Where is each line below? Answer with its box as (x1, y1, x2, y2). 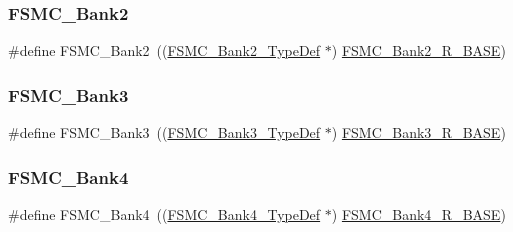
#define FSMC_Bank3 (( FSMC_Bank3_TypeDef (8, 122, 321, 143)
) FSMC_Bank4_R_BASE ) (331, 203, 506, 224)
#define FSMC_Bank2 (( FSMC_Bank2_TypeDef (8, 40, 321, 61)
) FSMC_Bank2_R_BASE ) (331, 40, 506, 61)
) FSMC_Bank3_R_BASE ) (331, 122, 506, 143)
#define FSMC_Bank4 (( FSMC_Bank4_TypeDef (8, 203, 321, 224)
